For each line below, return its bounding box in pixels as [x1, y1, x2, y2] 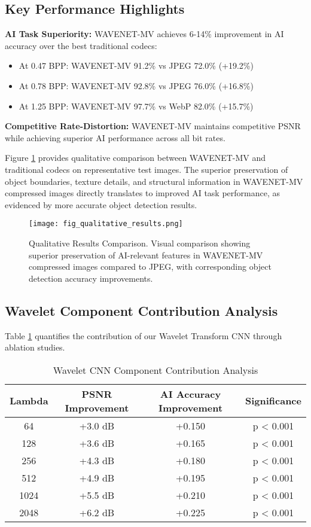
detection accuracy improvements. [29, 272, 153, 284]
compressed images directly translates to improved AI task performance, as [5, 187, 280, 199]
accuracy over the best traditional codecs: [5, 39, 157, 51]
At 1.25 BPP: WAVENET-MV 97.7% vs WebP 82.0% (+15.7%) [19, 99, 254, 112]
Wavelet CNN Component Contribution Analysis [53, 362, 258, 377]
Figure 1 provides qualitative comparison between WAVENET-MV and [5, 151, 266, 164]
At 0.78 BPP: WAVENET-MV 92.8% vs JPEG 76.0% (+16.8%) [19, 79, 254, 92]
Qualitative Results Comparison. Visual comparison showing [29, 236, 251, 249]
